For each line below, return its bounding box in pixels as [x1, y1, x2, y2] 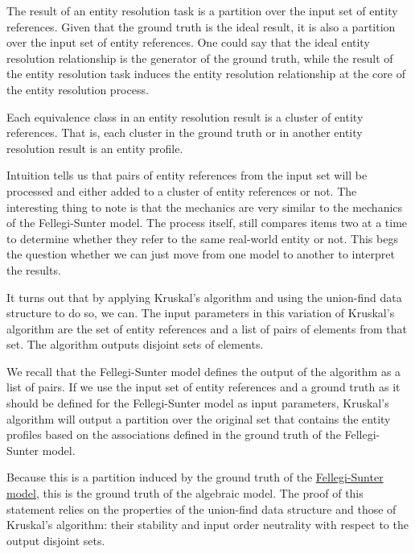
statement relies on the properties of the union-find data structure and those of [6, 500, 397, 517]
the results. [6, 261, 61, 278]
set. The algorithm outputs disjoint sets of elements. [6, 336, 264, 353]
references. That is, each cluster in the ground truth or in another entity [6, 124, 363, 141]
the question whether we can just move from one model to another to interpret [6, 246, 395, 263]
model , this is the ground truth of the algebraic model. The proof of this [6, 485, 364, 502]
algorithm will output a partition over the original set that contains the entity [6, 410, 391, 427]
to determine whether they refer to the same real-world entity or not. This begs [6, 229, 398, 246]
